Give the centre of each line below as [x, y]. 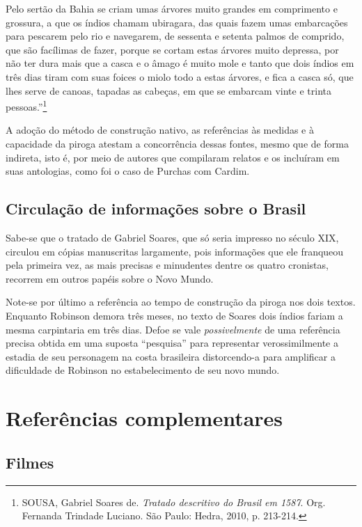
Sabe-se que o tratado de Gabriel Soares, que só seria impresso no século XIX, [172, 237]
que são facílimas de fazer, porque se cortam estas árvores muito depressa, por [172, 49]
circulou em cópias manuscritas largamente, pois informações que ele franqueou [175, 251]
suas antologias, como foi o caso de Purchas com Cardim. [128, 171]
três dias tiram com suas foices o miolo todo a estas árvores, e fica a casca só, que [180, 76]
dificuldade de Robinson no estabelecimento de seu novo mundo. [143, 370]
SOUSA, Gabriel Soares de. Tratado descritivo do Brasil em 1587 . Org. [174, 502]
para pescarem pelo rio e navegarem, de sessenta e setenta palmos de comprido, [175, 36]
